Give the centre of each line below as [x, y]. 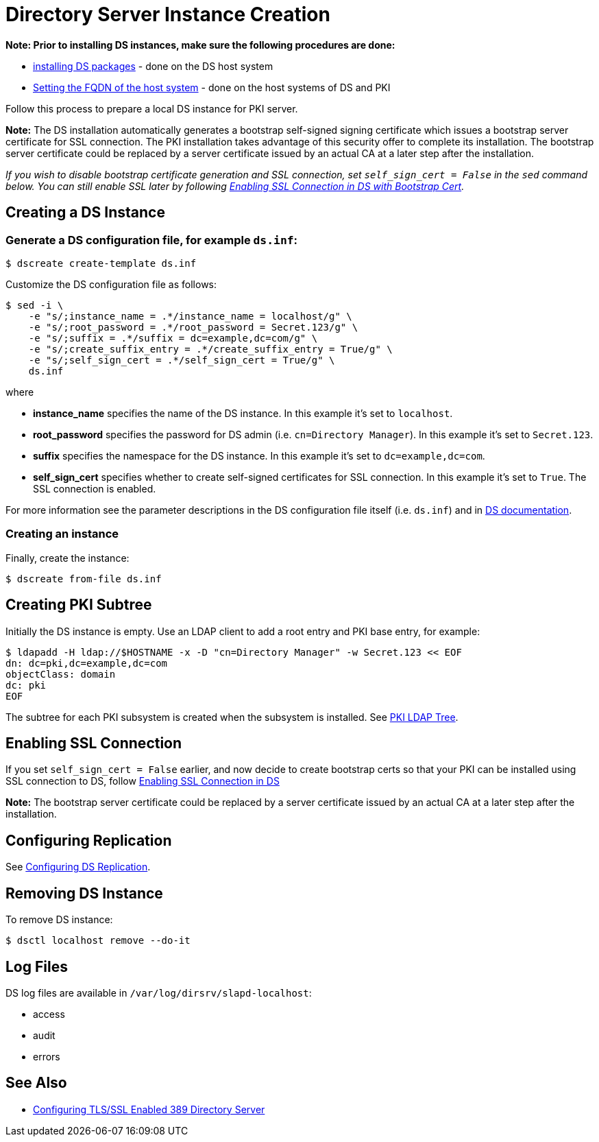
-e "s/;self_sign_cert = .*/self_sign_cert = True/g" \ [182, 360]
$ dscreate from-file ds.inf [84, 579]
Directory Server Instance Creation [168, 14]
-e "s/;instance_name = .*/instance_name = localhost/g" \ [190, 316]
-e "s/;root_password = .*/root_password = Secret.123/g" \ [193, 327]
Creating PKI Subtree [79, 605]
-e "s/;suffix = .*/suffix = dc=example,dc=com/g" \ [173, 338]
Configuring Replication [89, 840]
